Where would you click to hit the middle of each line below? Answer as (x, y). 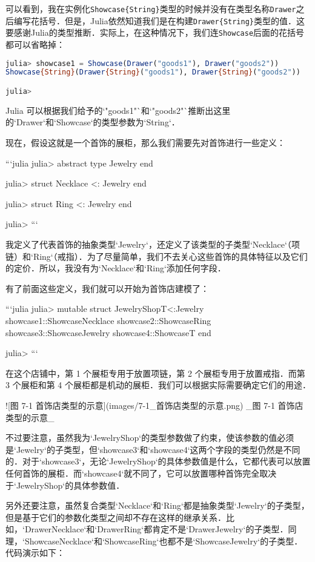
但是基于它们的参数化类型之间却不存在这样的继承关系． (116, 517)
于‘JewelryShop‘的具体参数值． (65, 485)
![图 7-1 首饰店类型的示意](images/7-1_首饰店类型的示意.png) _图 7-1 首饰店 (154, 405)
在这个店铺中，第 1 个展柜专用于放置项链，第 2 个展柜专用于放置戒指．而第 (155, 373)
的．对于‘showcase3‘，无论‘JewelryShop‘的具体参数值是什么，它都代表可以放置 (158, 461)
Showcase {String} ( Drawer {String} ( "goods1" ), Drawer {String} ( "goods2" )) (153, 72)
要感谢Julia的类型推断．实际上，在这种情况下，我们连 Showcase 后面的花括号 (155, 32)
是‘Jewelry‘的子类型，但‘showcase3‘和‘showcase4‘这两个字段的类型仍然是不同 (153, 449)
